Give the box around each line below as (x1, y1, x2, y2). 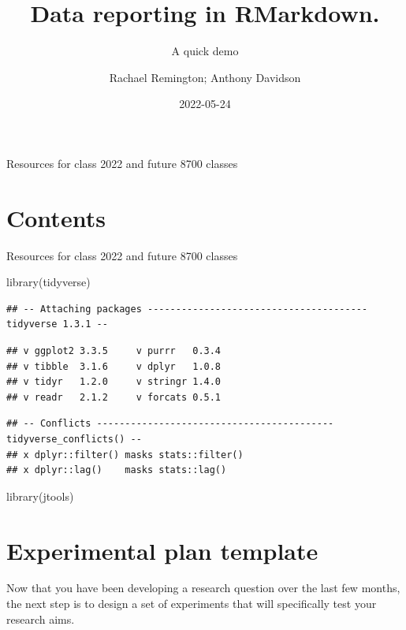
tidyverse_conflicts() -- (6, 433, 142, 445)
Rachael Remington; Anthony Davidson (109, 69, 301, 85)
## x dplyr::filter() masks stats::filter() (6, 449, 244, 460)
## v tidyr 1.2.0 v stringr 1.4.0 (6, 376, 222, 388)
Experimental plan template (6, 534, 318, 566)
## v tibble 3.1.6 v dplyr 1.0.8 (6, 360, 222, 372)
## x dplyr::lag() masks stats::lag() (6, 464, 227, 476)
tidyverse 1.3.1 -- (6, 319, 108, 330)
